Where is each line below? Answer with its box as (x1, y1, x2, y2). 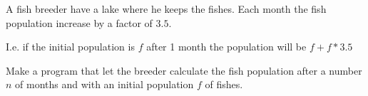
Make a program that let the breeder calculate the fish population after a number (6, 63, 362, 78)
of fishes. (205, 77, 243, 92)
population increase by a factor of (6, 15, 153, 30)
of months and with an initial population (15, 77, 194, 92)
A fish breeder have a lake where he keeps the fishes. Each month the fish (6, 1, 327, 16)
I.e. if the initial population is (6, 39, 135, 54)
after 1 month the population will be (146, 39, 307, 54)
